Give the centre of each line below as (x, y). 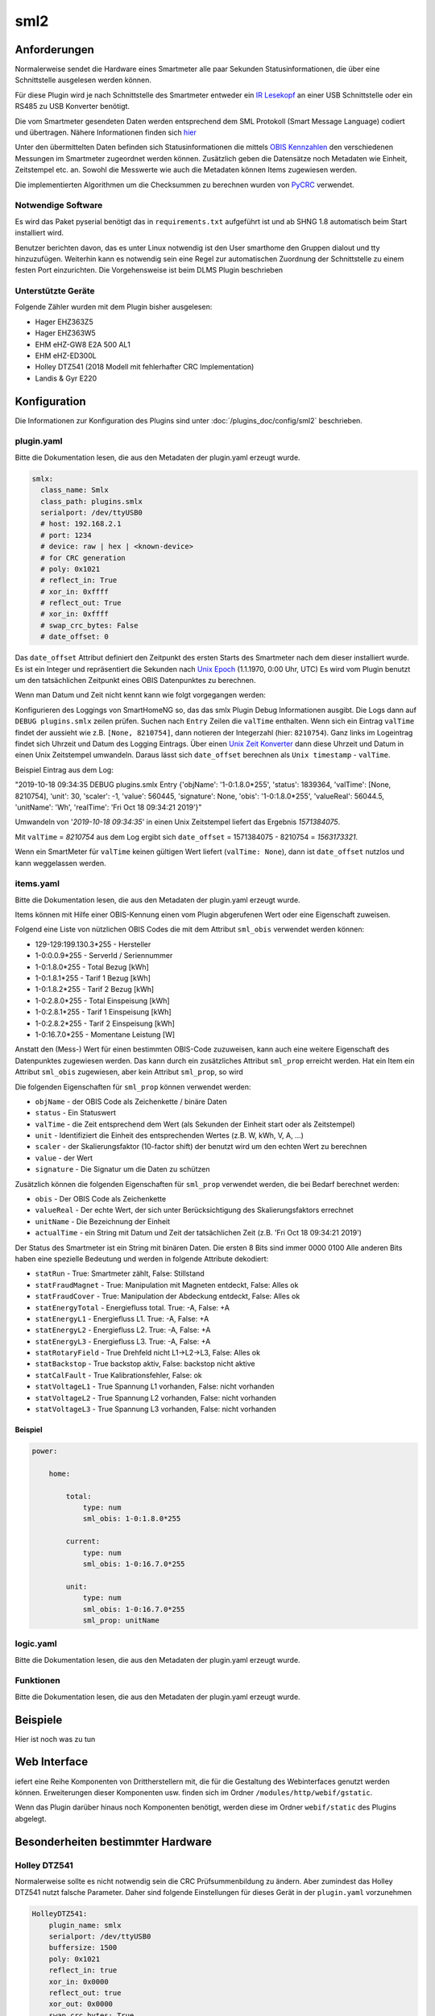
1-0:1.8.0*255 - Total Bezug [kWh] (92, 967)
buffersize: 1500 (83, 1948)
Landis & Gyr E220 (66, 378)
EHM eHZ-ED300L (66, 356)
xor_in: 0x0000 (79, 1981)
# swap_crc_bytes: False (89, 625)
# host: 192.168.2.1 (81, 524)
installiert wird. (39, 233)
